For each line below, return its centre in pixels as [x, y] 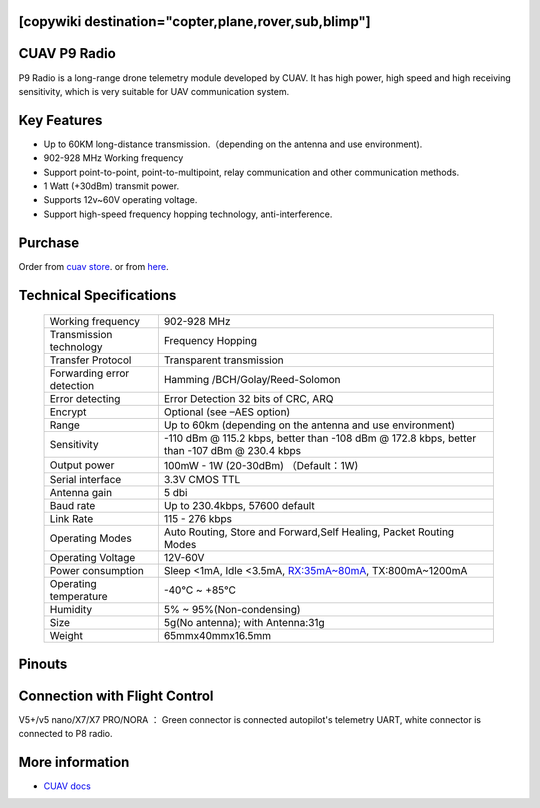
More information [74, 761]
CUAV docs [67, 786]
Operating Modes [90, 538]
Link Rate [71, 519]
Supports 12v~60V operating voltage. [120, 200]
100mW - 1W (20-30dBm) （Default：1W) [261, 466]
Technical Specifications [97, 295]
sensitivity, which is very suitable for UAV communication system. [154, 91]
